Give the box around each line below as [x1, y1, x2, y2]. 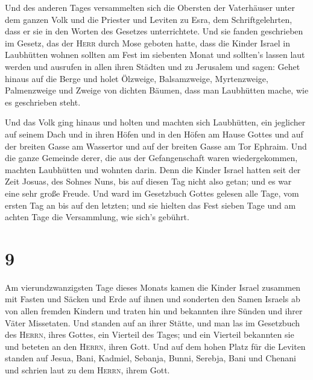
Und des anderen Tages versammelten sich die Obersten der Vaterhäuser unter [5, 1, 295, 13]
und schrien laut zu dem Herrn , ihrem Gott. [5, 363, 170, 376]
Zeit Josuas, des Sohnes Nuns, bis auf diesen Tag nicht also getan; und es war [5, 175, 292, 188]
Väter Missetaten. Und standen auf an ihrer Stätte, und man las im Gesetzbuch [5, 316, 300, 329]
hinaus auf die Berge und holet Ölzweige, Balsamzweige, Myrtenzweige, [5, 72, 268, 84]
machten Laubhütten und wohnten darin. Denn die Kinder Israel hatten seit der [5, 163, 301, 176]
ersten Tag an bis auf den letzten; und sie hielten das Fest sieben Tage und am [5, 198, 296, 211]
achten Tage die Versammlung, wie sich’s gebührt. [5, 211, 189, 223]
